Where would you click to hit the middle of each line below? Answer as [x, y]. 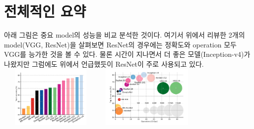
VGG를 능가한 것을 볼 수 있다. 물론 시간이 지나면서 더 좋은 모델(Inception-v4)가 [127, 54]
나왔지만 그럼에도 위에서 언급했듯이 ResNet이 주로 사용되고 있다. [104, 64]
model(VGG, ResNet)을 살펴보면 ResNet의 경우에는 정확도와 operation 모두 [120, 44]
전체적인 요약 [45, 11]
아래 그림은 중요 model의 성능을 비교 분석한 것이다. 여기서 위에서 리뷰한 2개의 [125, 35]
